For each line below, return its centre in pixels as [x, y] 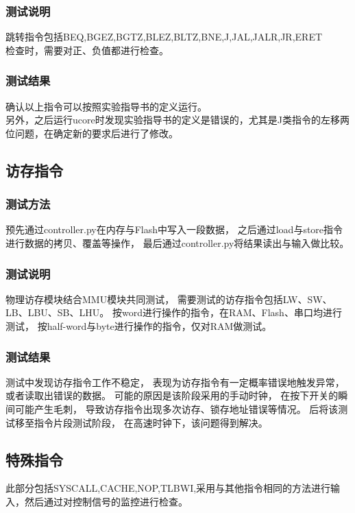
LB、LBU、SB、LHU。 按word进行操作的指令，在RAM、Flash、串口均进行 [174, 312]
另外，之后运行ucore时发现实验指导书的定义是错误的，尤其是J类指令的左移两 [177, 120]
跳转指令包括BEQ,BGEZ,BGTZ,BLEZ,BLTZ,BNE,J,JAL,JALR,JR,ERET [164, 37]
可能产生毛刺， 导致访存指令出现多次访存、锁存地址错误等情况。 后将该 [176, 409]
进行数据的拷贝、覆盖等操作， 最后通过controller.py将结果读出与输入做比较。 [177, 243]
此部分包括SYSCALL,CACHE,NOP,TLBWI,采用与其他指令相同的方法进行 [168, 488]
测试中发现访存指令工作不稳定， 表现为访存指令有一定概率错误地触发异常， [175, 382]
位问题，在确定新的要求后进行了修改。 [92, 133]
